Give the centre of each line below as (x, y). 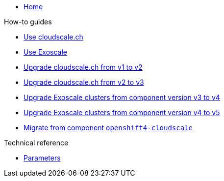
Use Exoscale (45, 52)
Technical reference (36, 143)
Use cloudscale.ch (53, 37)
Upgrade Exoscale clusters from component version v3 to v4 (122, 97)
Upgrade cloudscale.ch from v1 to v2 (83, 67)
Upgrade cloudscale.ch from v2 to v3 (84, 82)
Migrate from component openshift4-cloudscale (108, 128)
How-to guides (28, 22)
